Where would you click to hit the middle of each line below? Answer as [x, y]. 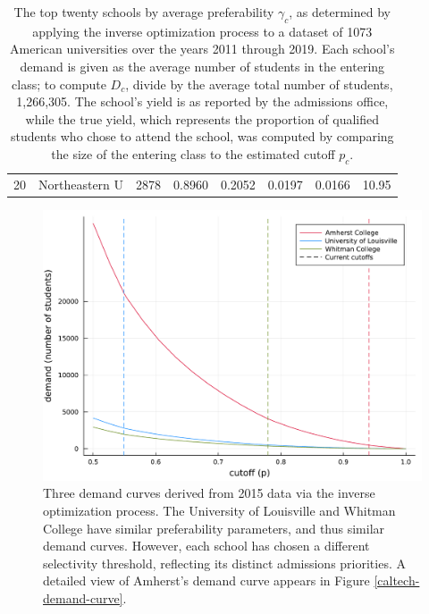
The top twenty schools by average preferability [144, 12]
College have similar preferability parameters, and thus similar [214, 528]
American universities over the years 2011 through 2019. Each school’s [202, 49]
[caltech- [397, 580]
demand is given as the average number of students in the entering [202, 66]
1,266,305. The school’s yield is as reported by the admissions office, [202, 101]
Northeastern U [81, 184]
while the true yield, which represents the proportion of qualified [202, 118]
